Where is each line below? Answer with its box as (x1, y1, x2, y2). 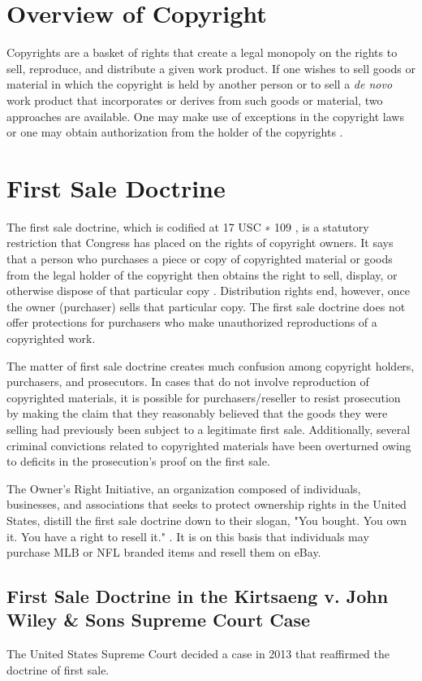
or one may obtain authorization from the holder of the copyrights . (6, 124, 343, 141)
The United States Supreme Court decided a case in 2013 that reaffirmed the (6, 645, 390, 662)
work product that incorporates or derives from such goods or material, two (6, 91, 383, 108)
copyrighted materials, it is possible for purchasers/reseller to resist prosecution (6, 388, 401, 406)
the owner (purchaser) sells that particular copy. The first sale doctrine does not (6, 297, 406, 314)
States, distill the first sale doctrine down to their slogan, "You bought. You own (6, 511, 407, 528)
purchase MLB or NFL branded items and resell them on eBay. (6, 544, 321, 561)
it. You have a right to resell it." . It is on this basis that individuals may (6, 527, 369, 544)
